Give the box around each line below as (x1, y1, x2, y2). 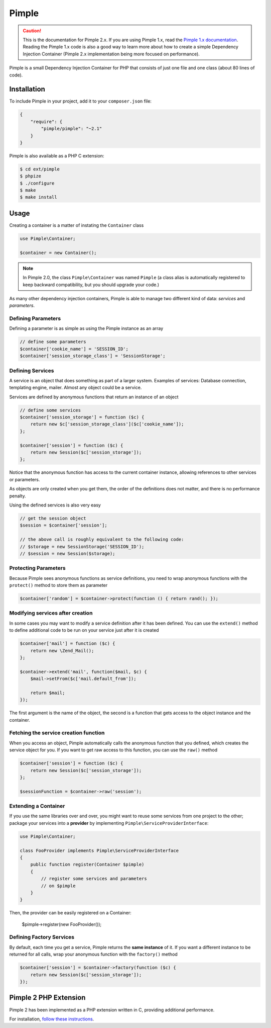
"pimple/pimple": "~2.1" (41, 126, 102, 132)
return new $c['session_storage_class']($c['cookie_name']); (30, 421, 184, 427)
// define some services (20, 407, 81, 413)
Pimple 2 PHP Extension (9, 993, 86, 1002)
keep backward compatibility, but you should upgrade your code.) (23, 282, 160, 288)
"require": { (30, 119, 63, 124)
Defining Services (9, 367, 54, 374)
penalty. (9, 493, 26, 499)
